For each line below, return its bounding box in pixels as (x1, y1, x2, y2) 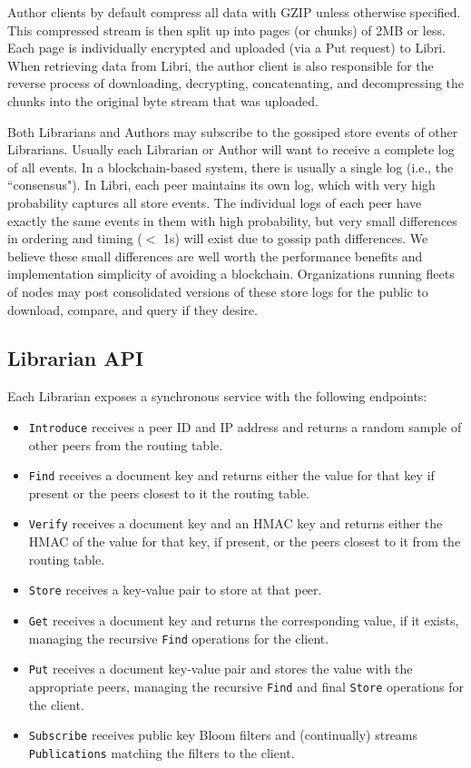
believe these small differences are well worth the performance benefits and (7, 246, 423, 265)
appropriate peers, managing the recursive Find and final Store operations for (28, 676, 464, 695)
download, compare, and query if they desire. (7, 300, 258, 319)
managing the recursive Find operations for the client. (28, 628, 329, 647)
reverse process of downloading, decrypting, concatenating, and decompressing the (7, 74, 465, 93)
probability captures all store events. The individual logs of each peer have (7, 192, 422, 212)
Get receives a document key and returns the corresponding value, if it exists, (28, 610, 459, 629)
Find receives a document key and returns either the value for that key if (28, 466, 435, 485)
